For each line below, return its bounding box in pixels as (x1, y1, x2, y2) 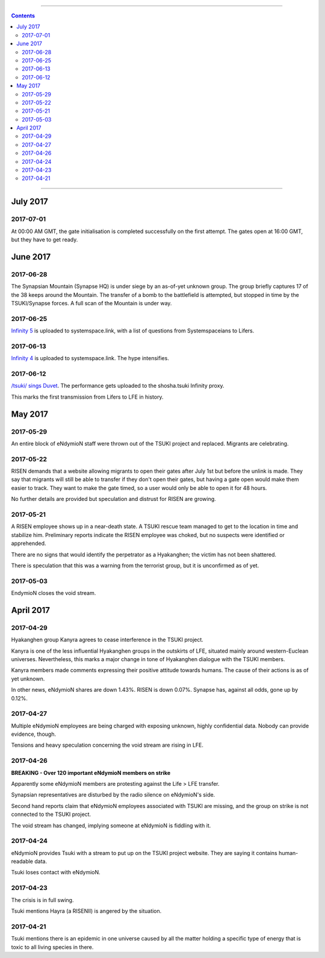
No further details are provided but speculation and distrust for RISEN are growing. (11, 496, 216, 503)
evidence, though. (11, 730, 57, 738)
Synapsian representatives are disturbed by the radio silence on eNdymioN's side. (11, 791, 215, 798)
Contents (11, 12, 36, 19)
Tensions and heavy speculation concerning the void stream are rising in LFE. (11, 741, 204, 749)
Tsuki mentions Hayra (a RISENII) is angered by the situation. (11, 907, 162, 915)
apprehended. (11, 540, 46, 547)
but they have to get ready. (11, 235, 78, 243)
